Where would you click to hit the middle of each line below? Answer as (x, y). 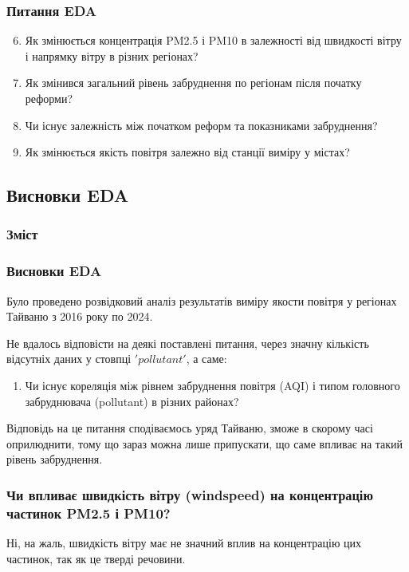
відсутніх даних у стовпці (69, 359)
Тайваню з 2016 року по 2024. (80, 316)
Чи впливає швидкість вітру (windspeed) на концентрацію (190, 494)
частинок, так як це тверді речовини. (96, 558)
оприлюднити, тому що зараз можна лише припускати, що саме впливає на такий (205, 443)
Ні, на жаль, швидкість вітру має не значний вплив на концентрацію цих (184, 543)
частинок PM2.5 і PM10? (88, 513)
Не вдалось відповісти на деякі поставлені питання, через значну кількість (188, 343)
